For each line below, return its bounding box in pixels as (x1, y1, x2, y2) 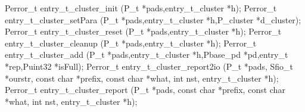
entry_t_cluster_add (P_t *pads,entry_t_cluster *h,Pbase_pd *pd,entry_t (5, 48, 288, 61)
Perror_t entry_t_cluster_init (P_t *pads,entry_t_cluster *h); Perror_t (5, 2, 277, 14)
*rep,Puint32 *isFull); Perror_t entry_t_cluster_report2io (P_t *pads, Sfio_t (5, 60, 294, 72)
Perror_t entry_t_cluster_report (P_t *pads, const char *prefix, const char (5, 83, 285, 96)
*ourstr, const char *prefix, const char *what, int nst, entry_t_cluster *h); (5, 71, 279, 84)
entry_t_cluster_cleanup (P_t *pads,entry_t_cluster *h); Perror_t (5, 36, 257, 49)
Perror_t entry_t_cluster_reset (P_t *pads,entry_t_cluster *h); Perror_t (5, 25, 282, 38)
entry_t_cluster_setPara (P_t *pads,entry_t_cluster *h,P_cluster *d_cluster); (5, 13, 301, 26)
